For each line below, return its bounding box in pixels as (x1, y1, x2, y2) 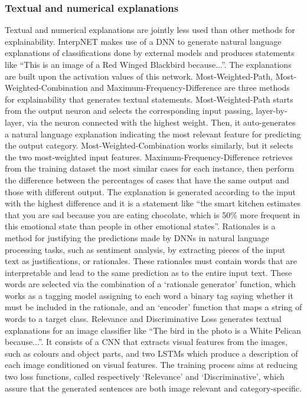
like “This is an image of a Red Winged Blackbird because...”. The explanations (5, 58, 292, 70)
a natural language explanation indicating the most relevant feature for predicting (5, 127, 301, 140)
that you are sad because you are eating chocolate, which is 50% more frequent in (5, 208, 301, 221)
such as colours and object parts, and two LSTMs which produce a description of (5, 347, 298, 359)
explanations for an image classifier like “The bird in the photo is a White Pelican (5, 324, 301, 336)
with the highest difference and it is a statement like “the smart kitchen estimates (5, 197, 301, 209)
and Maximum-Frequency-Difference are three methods (90, 81, 290, 94)
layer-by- (256, 104, 288, 117)
